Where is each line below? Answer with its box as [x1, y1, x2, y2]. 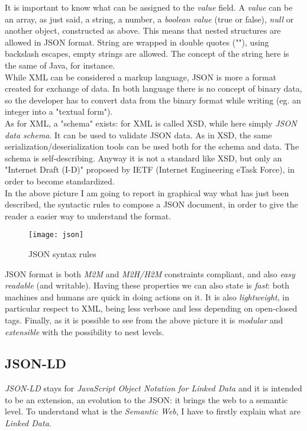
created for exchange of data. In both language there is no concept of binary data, [5, 82, 302, 95]
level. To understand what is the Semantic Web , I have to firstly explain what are [5, 405, 300, 417]
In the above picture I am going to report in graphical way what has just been [5, 186, 289, 199]
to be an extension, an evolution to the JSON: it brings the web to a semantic [5, 393, 288, 406]
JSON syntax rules [28, 247, 96, 260]
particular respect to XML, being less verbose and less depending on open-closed [5, 302, 298, 315]
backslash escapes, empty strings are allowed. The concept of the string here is [5, 47, 289, 60]
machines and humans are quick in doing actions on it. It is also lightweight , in [5, 290, 289, 303]
